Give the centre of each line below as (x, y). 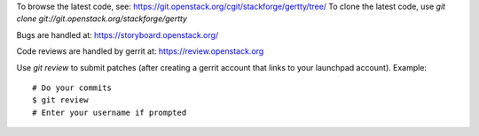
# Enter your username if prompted (110, 112)
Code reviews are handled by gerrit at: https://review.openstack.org (140, 51)
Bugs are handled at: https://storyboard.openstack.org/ (118, 34)
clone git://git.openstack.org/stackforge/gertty (102, 19)
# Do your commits (72, 87)
